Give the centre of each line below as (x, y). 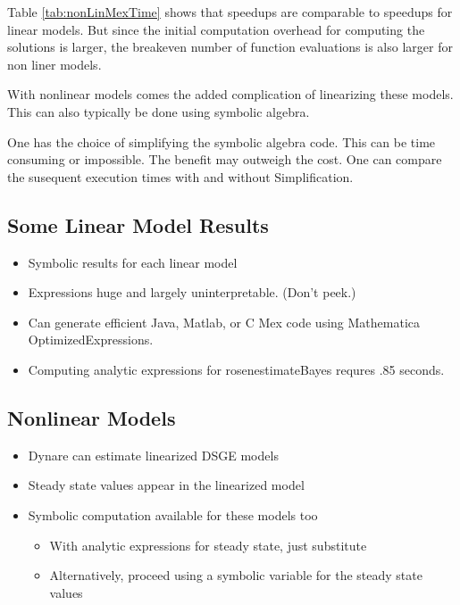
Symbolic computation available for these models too (173, 514)
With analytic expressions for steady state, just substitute (208, 545)
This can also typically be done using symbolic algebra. (159, 111)
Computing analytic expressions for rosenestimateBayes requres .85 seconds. (236, 369)
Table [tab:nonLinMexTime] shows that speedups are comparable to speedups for (230, 12)
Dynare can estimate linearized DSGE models (153, 455)
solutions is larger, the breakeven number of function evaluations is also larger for (230, 47)
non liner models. (54, 64)
